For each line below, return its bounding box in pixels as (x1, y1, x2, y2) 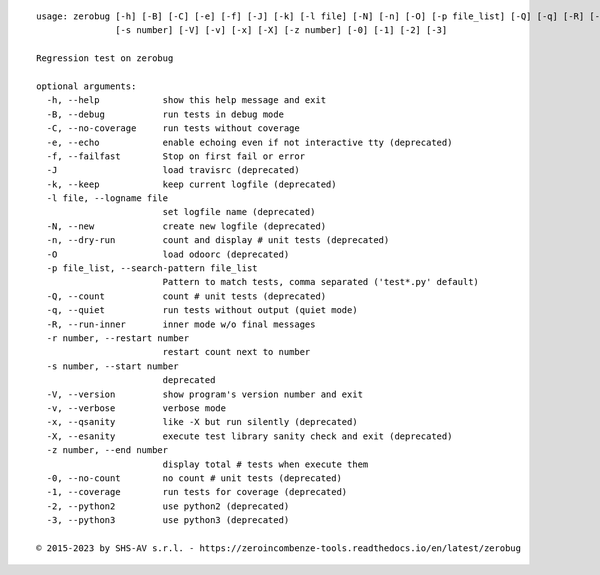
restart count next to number (162, 346, 311, 358)
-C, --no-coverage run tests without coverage (46, 123, 300, 134)
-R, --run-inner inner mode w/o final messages (46, 318, 316, 330)
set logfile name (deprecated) (162, 206, 316, 218)
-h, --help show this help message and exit (46, 95, 327, 106)
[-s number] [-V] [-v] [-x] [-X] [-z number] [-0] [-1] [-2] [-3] (115, 25, 448, 36)
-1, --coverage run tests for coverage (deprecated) (46, 486, 348, 498)
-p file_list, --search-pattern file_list (46, 263, 259, 274)
